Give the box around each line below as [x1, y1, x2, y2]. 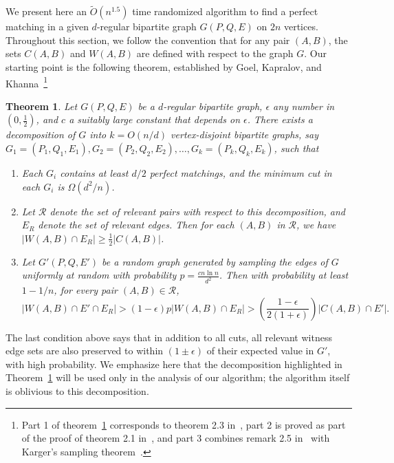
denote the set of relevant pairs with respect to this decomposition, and [50, 204, 345, 218]
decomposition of [6, 127, 76, 142]
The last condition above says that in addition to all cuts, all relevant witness [6, 330, 332, 344]
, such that [274, 141, 319, 155]
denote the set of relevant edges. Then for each [38, 217, 234, 232]
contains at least [60, 166, 129, 180]
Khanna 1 [6, 74, 48, 90]
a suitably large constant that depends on [69, 112, 241, 127]
